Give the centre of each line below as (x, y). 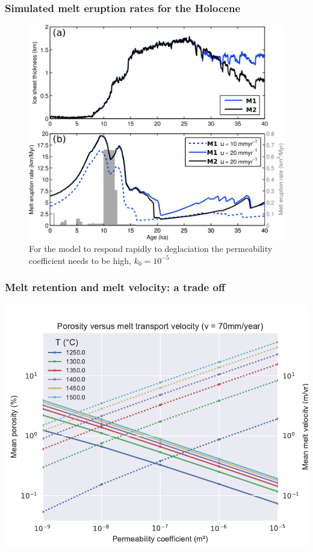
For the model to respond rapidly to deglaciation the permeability (151, 249)
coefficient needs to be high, (80, 260)
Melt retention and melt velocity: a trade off (115, 287)
